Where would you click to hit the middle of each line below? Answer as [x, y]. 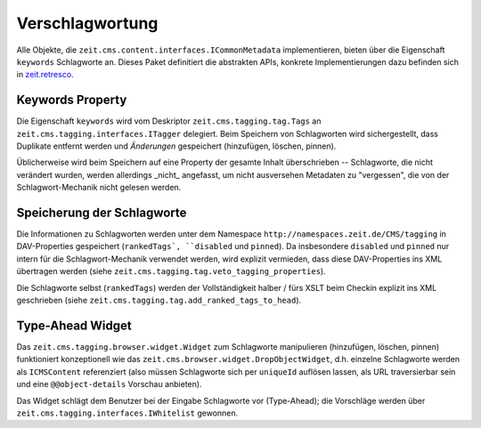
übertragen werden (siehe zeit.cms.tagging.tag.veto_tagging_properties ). [171, 271]
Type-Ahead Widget [74, 325]
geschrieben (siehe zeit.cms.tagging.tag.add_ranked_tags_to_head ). [159, 300]
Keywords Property [72, 100]
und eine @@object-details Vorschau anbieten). [109, 384]
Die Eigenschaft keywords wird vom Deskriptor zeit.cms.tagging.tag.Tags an [169, 121]
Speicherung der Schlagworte [102, 213]
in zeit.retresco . [45, 75]
